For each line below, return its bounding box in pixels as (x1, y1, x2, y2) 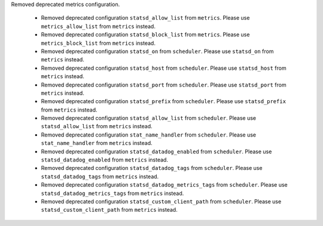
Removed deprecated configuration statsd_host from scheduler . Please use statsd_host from (41, 64, 287, 72)
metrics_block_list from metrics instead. (41, 39, 156, 47)
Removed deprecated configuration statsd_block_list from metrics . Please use (41, 31, 250, 38)
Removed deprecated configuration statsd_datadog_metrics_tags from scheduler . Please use (41, 181, 288, 188)
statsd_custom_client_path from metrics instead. (41, 206, 178, 213)
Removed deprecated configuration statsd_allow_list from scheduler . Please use (41, 114, 257, 122)
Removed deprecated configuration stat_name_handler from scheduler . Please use (41, 131, 257, 138)
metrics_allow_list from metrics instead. (41, 23, 156, 30)
